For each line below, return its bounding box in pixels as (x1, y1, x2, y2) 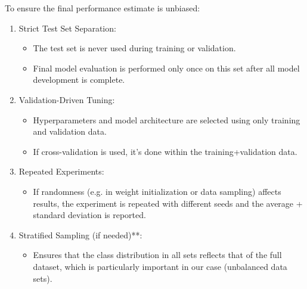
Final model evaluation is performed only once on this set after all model (33, 61, 300, 74)
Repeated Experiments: (18, 165, 104, 178)
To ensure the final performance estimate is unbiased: (5, 2, 200, 14)
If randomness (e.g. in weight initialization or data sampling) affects (33, 185, 281, 197)
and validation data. (33, 125, 107, 138)
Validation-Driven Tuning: (18, 93, 115, 105)
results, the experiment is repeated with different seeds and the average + (33, 197, 303, 209)
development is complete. (33, 73, 125, 86)
